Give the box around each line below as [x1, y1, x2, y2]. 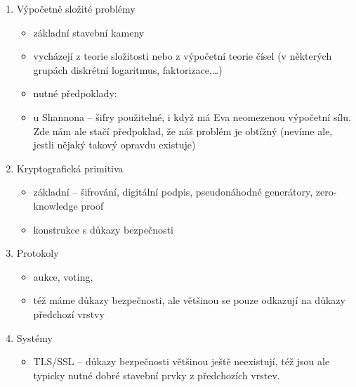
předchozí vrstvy [33, 306, 105, 321]
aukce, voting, [33, 269, 93, 284]
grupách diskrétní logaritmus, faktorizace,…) [33, 62, 223, 77]
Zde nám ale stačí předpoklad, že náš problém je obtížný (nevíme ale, [33, 123, 333, 138]
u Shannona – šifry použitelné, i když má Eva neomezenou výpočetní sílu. [33, 109, 351, 124]
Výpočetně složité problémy [16, 1, 136, 15]
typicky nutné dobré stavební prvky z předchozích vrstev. [33, 367, 280, 382]
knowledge [33, 198, 78, 212]
